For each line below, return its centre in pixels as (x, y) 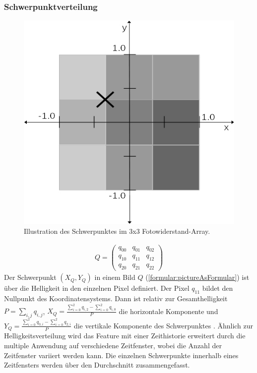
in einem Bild (115, 277)
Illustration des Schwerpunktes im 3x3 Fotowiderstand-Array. (117, 231)
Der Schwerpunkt (30, 277)
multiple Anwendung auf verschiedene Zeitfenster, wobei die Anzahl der (113, 346)
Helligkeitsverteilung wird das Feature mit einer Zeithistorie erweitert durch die (125, 336)
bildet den (218, 288)
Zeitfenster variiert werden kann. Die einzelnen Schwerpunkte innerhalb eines (121, 355)
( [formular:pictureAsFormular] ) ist (197, 277)
